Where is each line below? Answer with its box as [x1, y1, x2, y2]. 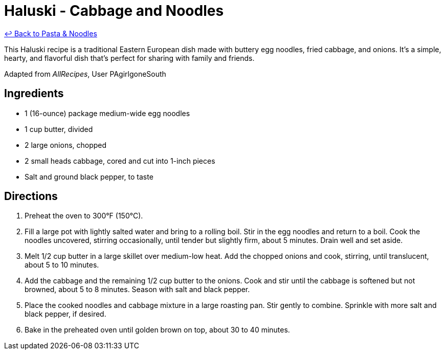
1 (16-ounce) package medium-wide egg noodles [25, 108, 190, 118]
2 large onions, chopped [25, 140, 107, 149]
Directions [4, 190, 58, 203]
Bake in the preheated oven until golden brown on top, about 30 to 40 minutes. [25, 325, 290, 335]
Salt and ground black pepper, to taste [25, 172, 153, 181]
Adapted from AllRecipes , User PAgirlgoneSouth [4, 69, 166, 78]
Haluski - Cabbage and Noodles [4, 2, 224, 19]
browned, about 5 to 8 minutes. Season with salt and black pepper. [25, 285, 250, 294]
